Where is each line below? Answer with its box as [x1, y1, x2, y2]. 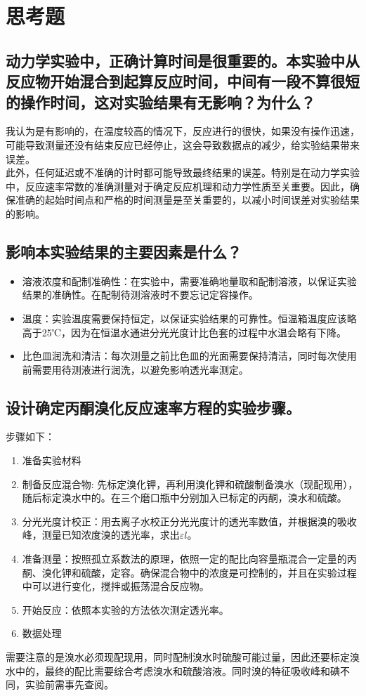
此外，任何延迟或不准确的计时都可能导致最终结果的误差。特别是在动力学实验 [6, 165, 360, 180]
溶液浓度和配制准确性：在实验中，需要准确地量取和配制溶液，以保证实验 [22, 273, 357, 288]
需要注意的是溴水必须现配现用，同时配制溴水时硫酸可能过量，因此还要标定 [6, 650, 350, 664]
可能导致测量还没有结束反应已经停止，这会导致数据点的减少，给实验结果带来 [6, 137, 360, 152]
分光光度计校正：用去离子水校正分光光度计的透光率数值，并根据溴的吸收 [22, 513, 357, 528]
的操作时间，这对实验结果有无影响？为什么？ [6, 91, 315, 112]
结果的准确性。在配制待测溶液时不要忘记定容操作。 [22, 287, 259, 302]
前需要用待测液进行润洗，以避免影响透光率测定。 [22, 362, 249, 376]
